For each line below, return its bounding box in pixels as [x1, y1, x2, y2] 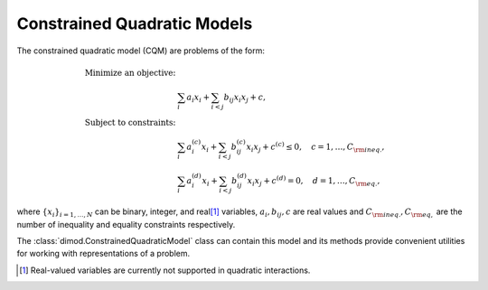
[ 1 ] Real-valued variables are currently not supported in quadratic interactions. [19, 265, 311, 276]
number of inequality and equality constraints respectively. [16, 219, 236, 229]
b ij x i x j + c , [223, 91, 267, 104]
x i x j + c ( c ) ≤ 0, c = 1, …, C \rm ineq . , [246, 140, 385, 154]
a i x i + [186, 91, 211, 104]
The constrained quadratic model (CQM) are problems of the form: [16, 45, 266, 56]
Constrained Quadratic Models [16, 14, 253, 33]
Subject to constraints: [84, 117, 176, 127]
